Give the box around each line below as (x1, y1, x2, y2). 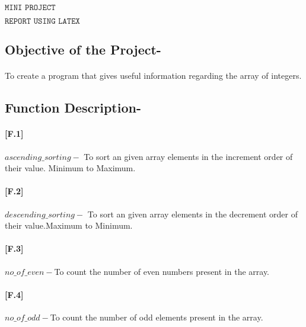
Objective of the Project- (5, 40, 161, 59)
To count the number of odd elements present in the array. (50, 310, 263, 323)
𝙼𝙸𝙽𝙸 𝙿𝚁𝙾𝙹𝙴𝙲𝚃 (5, 4, 56, 12)
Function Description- (5, 98, 141, 117)
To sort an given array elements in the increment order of (84, 150, 293, 162)
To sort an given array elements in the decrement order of (87, 207, 298, 220)
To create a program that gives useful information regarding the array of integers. (5, 69, 302, 82)
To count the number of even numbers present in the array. (54, 265, 270, 277)
